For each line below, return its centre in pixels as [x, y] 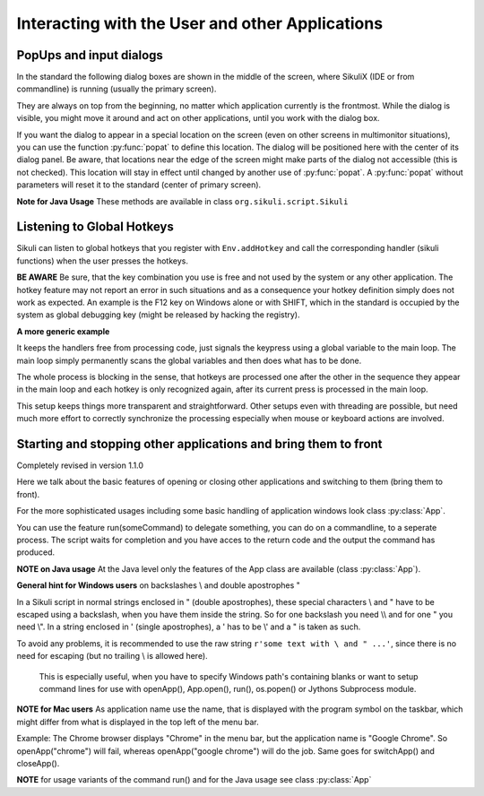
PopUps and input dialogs [90, 55]
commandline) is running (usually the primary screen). [117, 89]
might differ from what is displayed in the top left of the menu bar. [138, 722]
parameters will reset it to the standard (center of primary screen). [139, 185]
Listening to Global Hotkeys [95, 227]
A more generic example [63, 331]
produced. [36, 552]
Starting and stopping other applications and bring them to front [199, 444]
